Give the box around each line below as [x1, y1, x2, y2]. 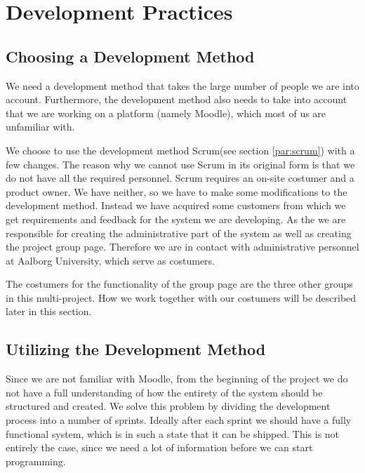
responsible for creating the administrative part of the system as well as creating [6, 225, 352, 240]
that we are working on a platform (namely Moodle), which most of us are [6, 105, 326, 120]
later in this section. [6, 304, 92, 319]
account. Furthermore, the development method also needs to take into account [6, 92, 347, 107]
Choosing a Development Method [6, 45, 255, 67]
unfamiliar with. [6, 119, 75, 134]
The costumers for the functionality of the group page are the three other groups [6, 277, 353, 291]
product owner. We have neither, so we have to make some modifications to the [6, 184, 347, 199]
